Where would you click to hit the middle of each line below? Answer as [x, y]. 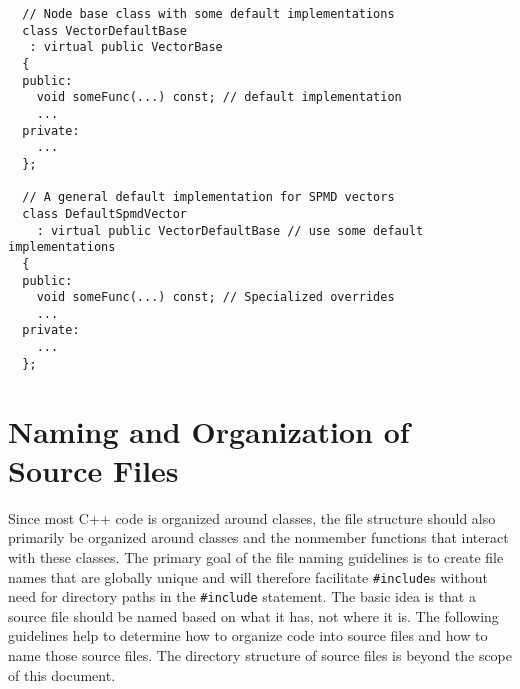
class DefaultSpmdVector [104, 213]
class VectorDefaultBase [104, 30]
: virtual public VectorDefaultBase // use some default [230, 230]
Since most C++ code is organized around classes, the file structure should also [252, 517]
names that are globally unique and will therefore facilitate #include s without [248, 576]
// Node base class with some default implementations [208, 14]
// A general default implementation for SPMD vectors [208, 197]
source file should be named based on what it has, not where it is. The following [253, 615]
